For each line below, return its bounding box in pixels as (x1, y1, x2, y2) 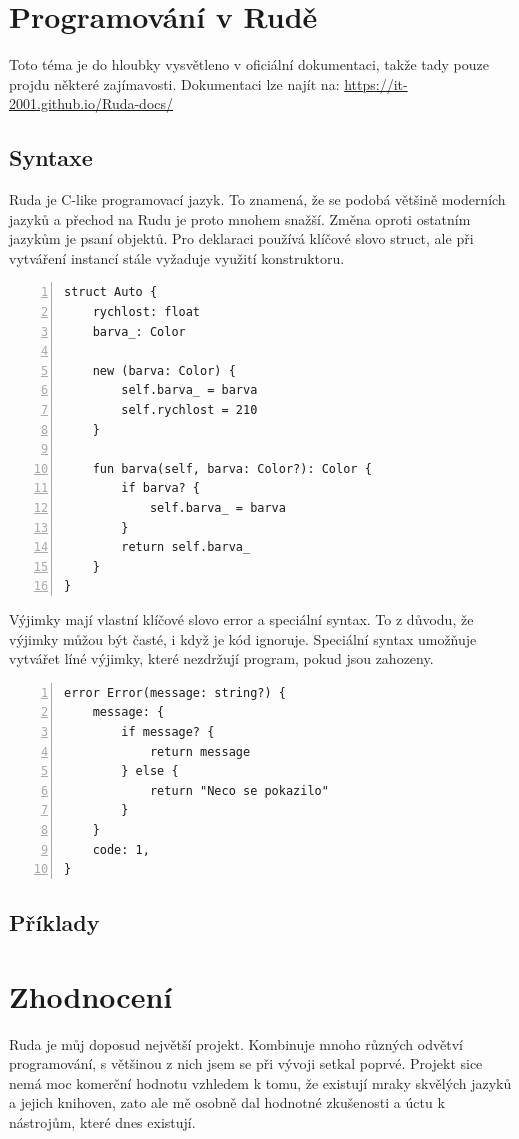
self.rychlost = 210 (121, 403, 258, 418)
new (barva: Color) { (92, 363, 236, 378)
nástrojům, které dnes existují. (9, 1111, 196, 1132)
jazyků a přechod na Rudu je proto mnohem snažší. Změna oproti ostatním (9, 208, 471, 229)
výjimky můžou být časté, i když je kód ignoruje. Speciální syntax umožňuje (9, 628, 477, 649)
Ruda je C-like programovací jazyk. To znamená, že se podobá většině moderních (9, 189, 506, 210)
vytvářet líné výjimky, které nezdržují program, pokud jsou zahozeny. (9, 648, 434, 669)
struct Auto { (64, 285, 158, 300)
